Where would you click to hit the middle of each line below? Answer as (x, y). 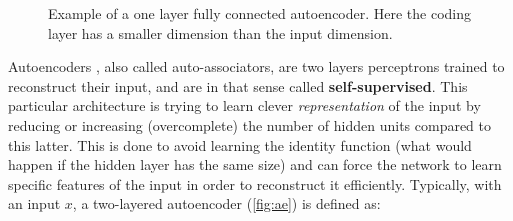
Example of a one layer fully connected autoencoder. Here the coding (260, 13)
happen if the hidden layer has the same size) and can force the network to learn (255, 164)
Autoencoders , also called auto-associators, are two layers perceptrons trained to (256, 66)
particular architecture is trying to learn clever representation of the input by (244, 105)
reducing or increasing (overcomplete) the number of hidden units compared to (250, 124)
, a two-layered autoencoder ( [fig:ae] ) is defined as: (226, 203)
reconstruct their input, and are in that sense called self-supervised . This (238, 85)
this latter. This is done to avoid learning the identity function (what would (240, 144)
